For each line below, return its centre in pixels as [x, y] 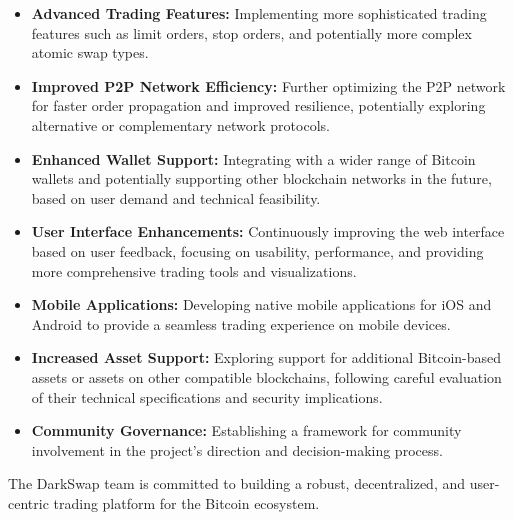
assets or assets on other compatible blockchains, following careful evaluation [266, 376]
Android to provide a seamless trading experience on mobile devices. [241, 323]
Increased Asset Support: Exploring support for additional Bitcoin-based [266, 357]
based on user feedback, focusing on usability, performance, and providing [257, 250]
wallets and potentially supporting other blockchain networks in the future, [261, 178]
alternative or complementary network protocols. [180, 124]
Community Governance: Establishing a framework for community [246, 430]
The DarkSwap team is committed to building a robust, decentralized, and [237, 483]
